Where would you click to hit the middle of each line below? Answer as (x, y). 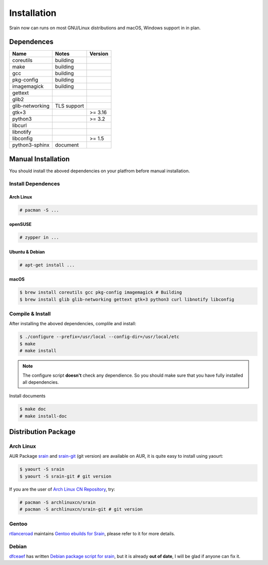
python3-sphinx (31, 145)
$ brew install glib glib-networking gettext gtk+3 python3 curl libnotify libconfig (127, 299)
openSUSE (20, 224)
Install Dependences (34, 184)
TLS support (69, 106)
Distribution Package (42, 432)
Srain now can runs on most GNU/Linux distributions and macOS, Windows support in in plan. (105, 28)
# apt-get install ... (47, 265)
